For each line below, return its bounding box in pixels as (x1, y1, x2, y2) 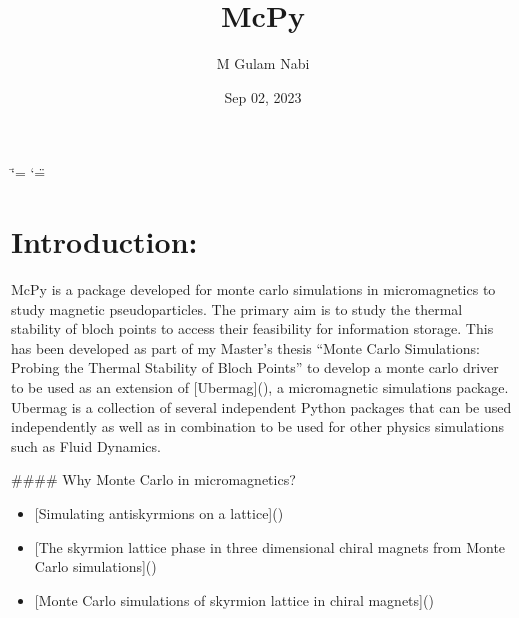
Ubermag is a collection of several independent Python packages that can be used (11, 396, 512, 417)
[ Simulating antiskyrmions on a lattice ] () (34, 502, 284, 523)
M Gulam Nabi (216, 53, 310, 74)
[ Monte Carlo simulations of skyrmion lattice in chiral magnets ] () (34, 589, 434, 610)
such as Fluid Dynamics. (11, 435, 161, 456)
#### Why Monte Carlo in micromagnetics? (11, 469, 296, 490)
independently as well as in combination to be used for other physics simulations (11, 416, 504, 437)
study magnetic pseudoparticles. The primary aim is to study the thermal (11, 298, 463, 319)
